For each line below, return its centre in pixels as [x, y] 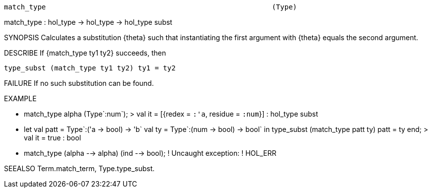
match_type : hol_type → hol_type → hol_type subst [88, 22]
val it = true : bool [53, 138]
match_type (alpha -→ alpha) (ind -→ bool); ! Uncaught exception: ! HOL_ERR [150, 153]
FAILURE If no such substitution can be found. [79, 83]
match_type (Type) [151, 7]
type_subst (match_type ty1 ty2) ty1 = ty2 [90, 68]
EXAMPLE [20, 98]
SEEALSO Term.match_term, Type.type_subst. [79, 168]
